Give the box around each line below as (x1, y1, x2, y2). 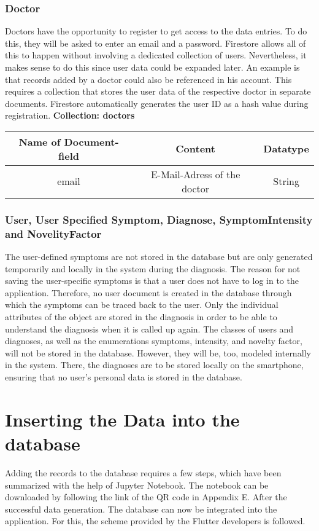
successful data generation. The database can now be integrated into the (5, 502, 277, 515)
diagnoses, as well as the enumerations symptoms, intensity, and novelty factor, (5, 334, 302, 347)
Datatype (263, 141, 309, 156)
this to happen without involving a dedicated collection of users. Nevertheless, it (5, 49, 307, 61)
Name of (18, 134, 61, 149)
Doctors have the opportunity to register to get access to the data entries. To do (5, 25, 307, 37)
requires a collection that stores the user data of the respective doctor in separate (5, 85, 311, 98)
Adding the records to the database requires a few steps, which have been (5, 466, 282, 479)
